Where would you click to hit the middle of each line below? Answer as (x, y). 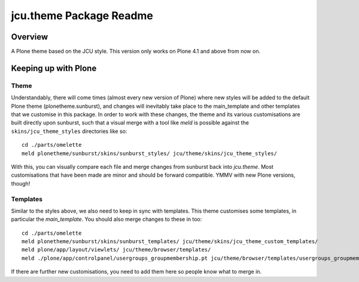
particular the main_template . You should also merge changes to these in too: (107, 219)
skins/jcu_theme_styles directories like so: (69, 131)
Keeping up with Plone (54, 68)
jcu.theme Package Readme (82, 16)
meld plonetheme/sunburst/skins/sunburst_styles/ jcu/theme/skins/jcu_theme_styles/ (150, 153)
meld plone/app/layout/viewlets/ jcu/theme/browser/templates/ (116, 250)
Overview (30, 37)
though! (21, 183)
